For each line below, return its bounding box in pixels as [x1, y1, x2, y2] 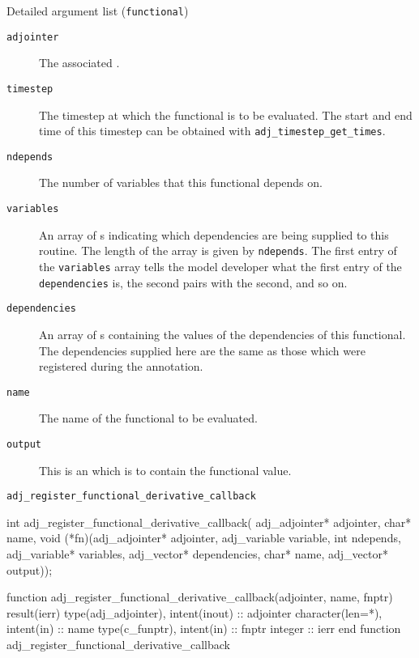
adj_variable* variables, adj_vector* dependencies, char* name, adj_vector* [6, 546, 388, 562]
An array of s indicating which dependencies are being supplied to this [39, 226, 389, 243]
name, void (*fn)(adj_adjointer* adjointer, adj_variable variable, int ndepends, [6, 529, 401, 546]
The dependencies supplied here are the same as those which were [39, 342, 366, 359]
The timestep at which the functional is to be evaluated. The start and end [39, 106, 413, 123]
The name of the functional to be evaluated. [39, 410, 258, 427]
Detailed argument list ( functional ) [6, 2, 189, 19]
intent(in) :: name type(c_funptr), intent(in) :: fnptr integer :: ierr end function [6, 620, 401, 637]
